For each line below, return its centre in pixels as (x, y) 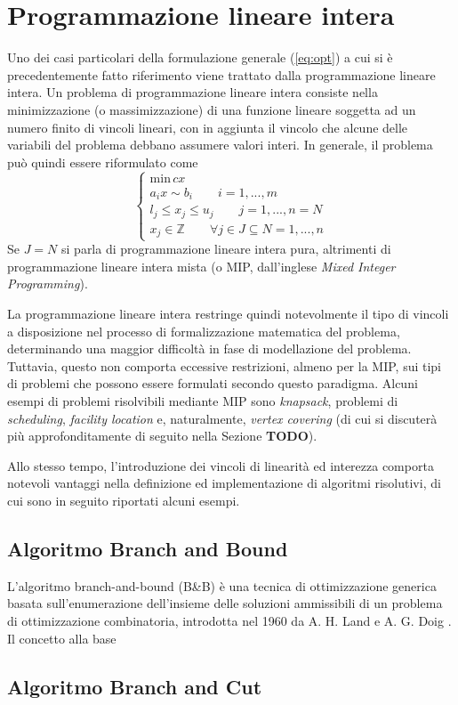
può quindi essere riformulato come (103, 162)
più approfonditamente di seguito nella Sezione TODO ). (162, 436)
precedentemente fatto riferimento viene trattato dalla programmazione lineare (221, 74)
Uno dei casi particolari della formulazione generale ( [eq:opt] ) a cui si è (200, 57)
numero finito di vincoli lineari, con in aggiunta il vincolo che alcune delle (208, 127)
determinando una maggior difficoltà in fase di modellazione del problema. (209, 348)
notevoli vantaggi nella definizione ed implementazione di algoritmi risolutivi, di (224, 483)
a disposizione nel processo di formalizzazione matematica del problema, (204, 331)
